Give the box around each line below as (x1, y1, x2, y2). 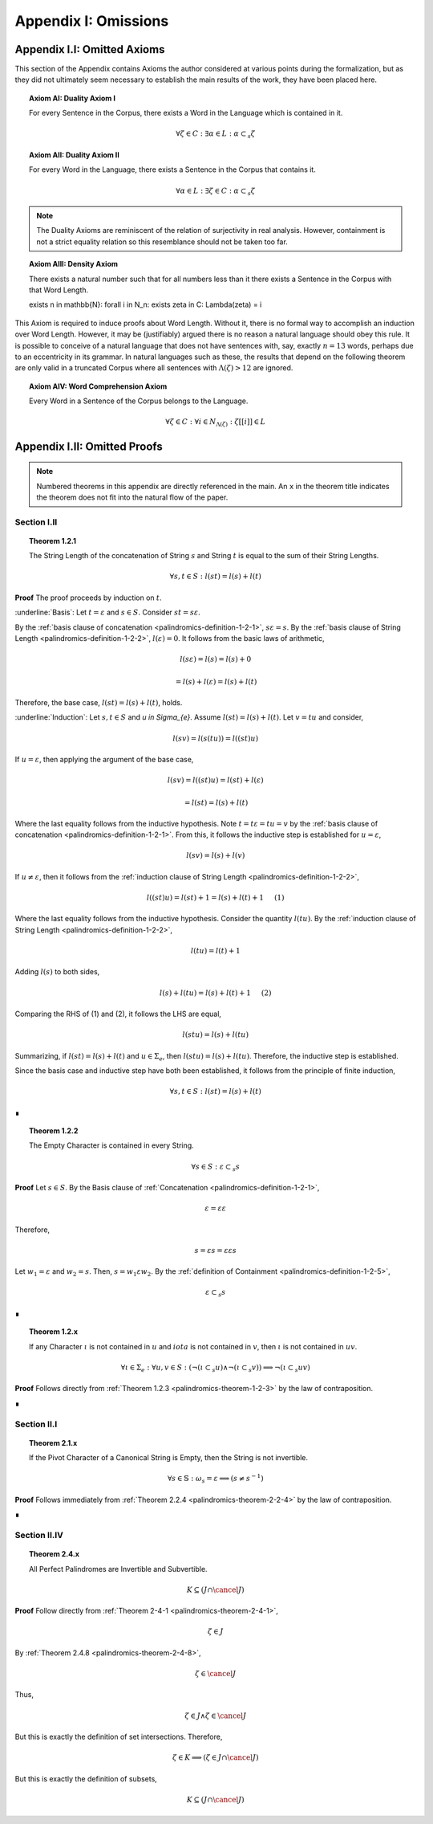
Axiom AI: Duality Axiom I (29, 93, 116, 103)
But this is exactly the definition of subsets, (14, 1773, 158, 1783)
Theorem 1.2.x (29, 1327, 79, 1336)
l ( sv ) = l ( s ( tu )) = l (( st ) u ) (172, 733, 259, 743)
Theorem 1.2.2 (29, 1125, 79, 1136)
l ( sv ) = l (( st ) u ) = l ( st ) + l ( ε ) (167, 776, 264, 785)
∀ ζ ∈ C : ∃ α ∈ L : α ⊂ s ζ (176, 129, 256, 141)
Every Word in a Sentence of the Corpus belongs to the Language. (29, 396, 249, 406)
